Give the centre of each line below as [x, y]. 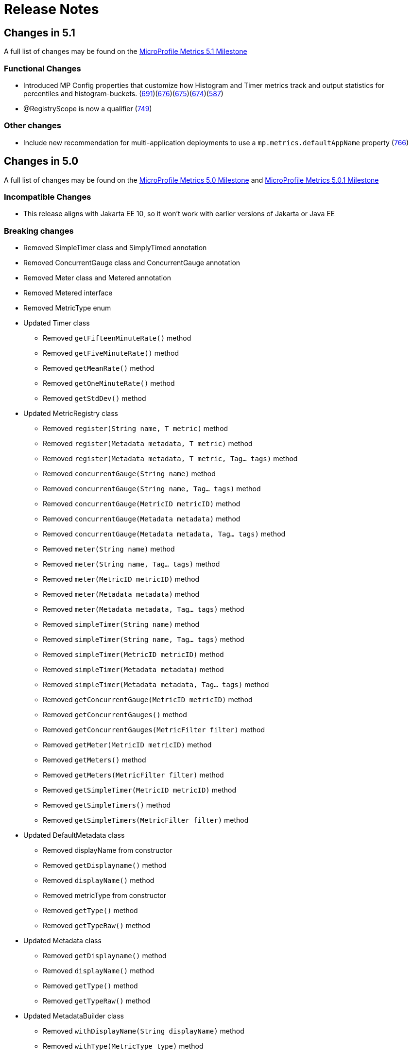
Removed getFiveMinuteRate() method [111, 353]
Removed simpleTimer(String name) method [121, 624]
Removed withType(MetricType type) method [123, 1046]
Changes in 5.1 [40, 33]
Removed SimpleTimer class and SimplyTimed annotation [115, 248]
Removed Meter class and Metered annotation [97, 278]
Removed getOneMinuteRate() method [109, 383]
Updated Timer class [57, 323]
